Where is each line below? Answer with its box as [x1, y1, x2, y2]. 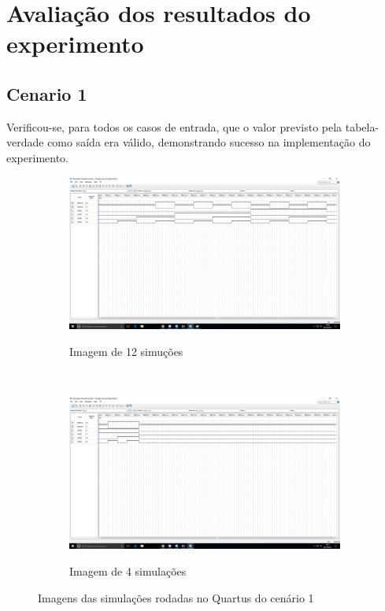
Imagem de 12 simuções [69, 343, 183, 359]
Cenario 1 [6, 81, 87, 106]
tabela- [345, 118, 379, 135]
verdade [6, 134, 44, 150]
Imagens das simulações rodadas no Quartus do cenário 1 [38, 589, 314, 605]
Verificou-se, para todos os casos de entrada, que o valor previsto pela [6, 118, 342, 135]
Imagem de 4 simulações [69, 562, 187, 579]
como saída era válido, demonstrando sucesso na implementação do [47, 134, 371, 150]
